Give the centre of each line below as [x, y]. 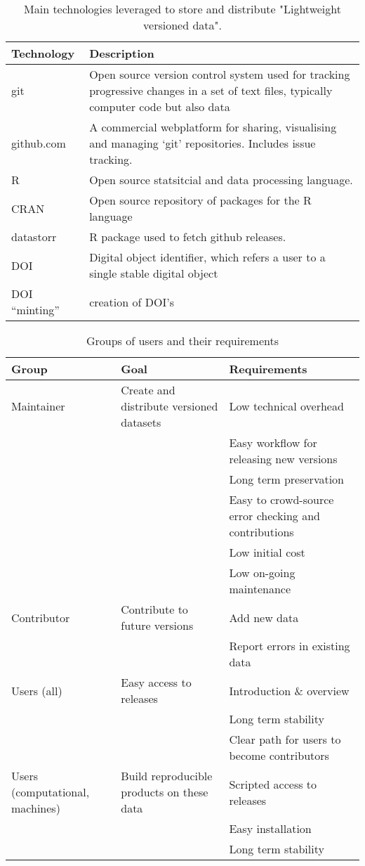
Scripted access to [273, 784]
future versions [157, 625]
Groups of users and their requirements [182, 341]
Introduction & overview [289, 690]
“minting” [35, 310]
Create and [148, 390]
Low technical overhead [286, 406]
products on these [165, 792]
